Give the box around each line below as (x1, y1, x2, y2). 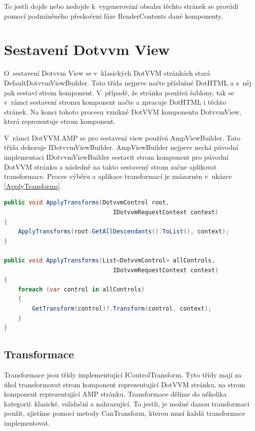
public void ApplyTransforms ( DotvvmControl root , (4, 199, 170, 206)
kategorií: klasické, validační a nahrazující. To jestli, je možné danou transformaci (4, 398, 250, 408)
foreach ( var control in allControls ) (18, 286, 145, 293)
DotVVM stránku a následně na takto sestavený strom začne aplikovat (4, 161, 217, 172)
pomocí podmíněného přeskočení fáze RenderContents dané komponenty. (4, 10, 223, 21)
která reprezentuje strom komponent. (4, 116, 115, 126)
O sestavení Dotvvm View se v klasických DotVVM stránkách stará (4, 68, 210, 78)
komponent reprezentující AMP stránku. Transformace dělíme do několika (4, 389, 227, 399)
